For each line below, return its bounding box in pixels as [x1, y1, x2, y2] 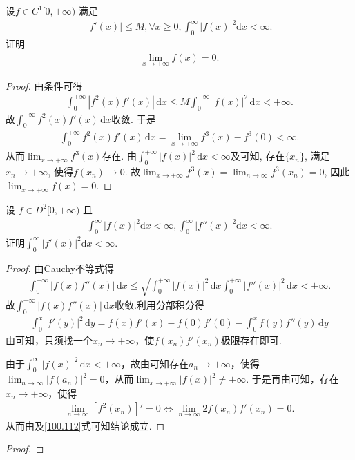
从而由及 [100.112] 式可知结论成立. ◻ [6, 418, 165, 432]
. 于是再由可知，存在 [246, 372, 339, 386]
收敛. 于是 [111, 111, 156, 126]
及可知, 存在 [230, 148, 285, 163]
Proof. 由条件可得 [6, 78, 83, 93]
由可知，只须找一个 [6, 332, 93, 347]
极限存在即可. [220, 332, 282, 347]
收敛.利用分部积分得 [114, 297, 204, 312]
